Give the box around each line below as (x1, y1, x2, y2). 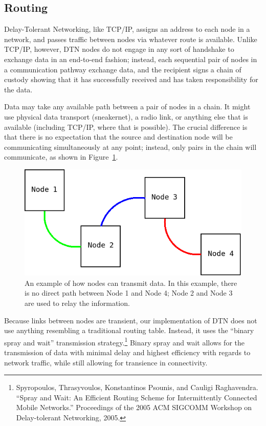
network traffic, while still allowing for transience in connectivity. (4, 357, 208, 367)
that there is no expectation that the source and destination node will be (4, 131, 233, 142)
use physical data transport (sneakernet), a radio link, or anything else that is (4, 111, 248, 122)
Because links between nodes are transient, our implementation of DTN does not (4, 315, 257, 325)
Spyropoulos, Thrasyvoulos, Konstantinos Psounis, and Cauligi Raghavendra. (16, 382, 258, 393)
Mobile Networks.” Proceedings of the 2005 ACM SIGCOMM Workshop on (16, 402, 252, 413)
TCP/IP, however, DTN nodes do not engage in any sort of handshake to (4, 44, 234, 54)
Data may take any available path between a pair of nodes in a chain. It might (4, 101, 251, 112)
